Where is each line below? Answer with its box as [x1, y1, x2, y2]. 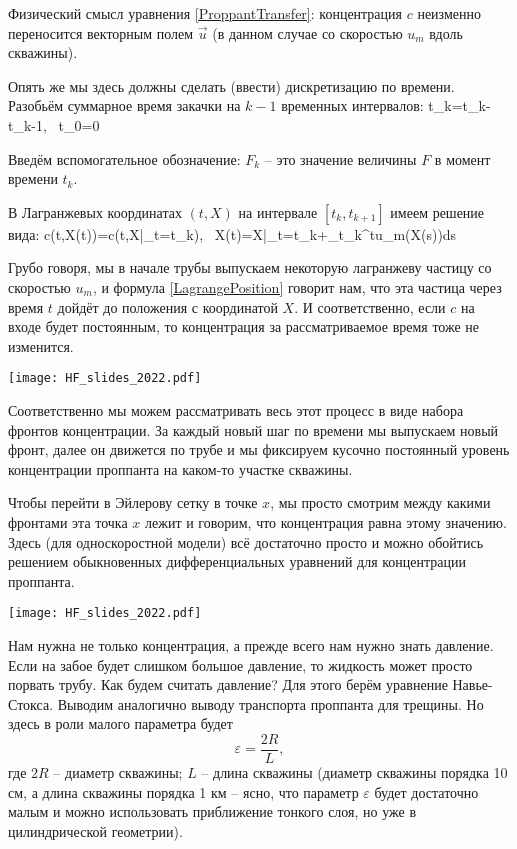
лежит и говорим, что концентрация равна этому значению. [145, 511, 507, 532]
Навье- [452, 674, 493, 695]
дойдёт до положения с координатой [57, 296, 278, 317]
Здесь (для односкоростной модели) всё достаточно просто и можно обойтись [8, 531, 484, 552]
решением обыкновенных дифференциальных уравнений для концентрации [8, 551, 467, 572]
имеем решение [390, 201, 485, 222]
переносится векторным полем [8, 22, 194, 43]
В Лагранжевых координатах [8, 201, 182, 222]
